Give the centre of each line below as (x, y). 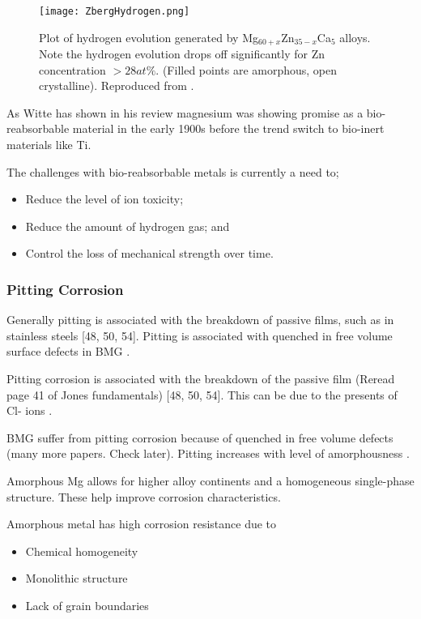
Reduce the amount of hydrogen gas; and (128, 226)
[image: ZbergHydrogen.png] (115, 11)
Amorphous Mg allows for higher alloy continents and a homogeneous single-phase (210, 481)
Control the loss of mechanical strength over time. (149, 253)
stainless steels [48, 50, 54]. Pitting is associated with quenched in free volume (200, 335)
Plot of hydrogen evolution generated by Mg (149, 37)
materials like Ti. (49, 145)
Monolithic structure (77, 578)
